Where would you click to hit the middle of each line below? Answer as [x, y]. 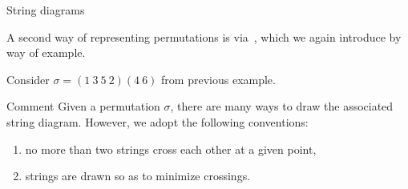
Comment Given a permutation [83, 106]
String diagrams [46, 10]
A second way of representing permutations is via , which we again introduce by [204, 36]
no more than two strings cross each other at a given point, [171, 149]
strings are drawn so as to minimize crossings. [138, 176]
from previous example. [218, 79]
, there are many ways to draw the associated [282, 106]
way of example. [46, 52]
